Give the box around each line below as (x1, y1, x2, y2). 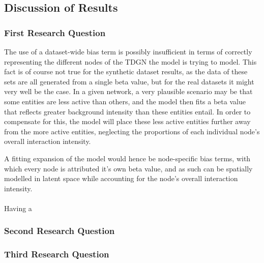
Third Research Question (4, 248, 109, 260)
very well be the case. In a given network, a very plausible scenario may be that (4, 86, 253, 97)
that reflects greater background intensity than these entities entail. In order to (4, 106, 251, 116)
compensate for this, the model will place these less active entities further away (4, 116, 251, 127)
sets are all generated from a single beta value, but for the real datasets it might (4, 76, 254, 86)
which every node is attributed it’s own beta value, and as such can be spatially (4, 163, 253, 173)
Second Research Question (4, 224, 115, 237)
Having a (4, 202, 32, 213)
